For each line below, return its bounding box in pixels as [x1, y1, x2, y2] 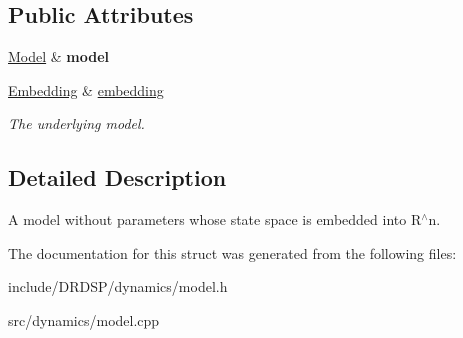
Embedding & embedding [8, 79, 164, 100]
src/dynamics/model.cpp [8, 309, 160, 330]
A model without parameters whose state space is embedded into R [8, 209, 422, 230]
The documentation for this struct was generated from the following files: [8, 242, 457, 263]
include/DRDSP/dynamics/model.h [8, 276, 228, 297]
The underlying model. [8, 113, 145, 134]
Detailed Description [8, 162, 227, 193]
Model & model [8, 46, 110, 67]
